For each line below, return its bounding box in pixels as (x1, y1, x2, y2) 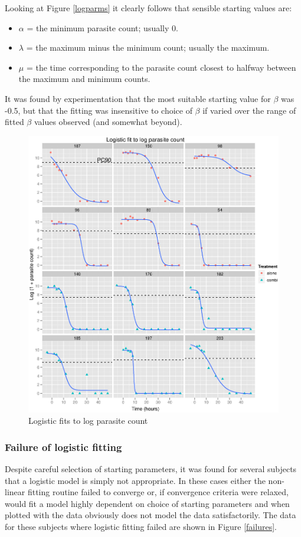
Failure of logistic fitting (5, 439, 122, 454)
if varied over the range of (202, 104, 296, 116)
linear (5, 486, 25, 498)
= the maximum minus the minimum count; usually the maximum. (26, 41, 270, 54)
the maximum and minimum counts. (18, 73, 150, 85)
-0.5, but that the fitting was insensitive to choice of (5, 104, 192, 116)
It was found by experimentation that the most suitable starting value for (5, 92, 271, 104)
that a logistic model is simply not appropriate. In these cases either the (5, 474, 266, 486)
